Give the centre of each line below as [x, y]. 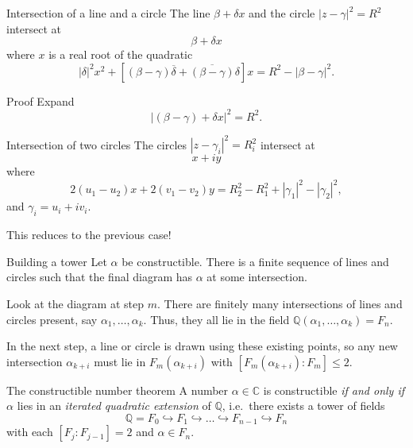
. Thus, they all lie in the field [216, 319]
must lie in [120, 361]
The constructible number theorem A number [118, 390]
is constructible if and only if [334, 390]
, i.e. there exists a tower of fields [303, 406]
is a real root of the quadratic [121, 54]
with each [30, 432]
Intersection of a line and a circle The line [108, 13]
